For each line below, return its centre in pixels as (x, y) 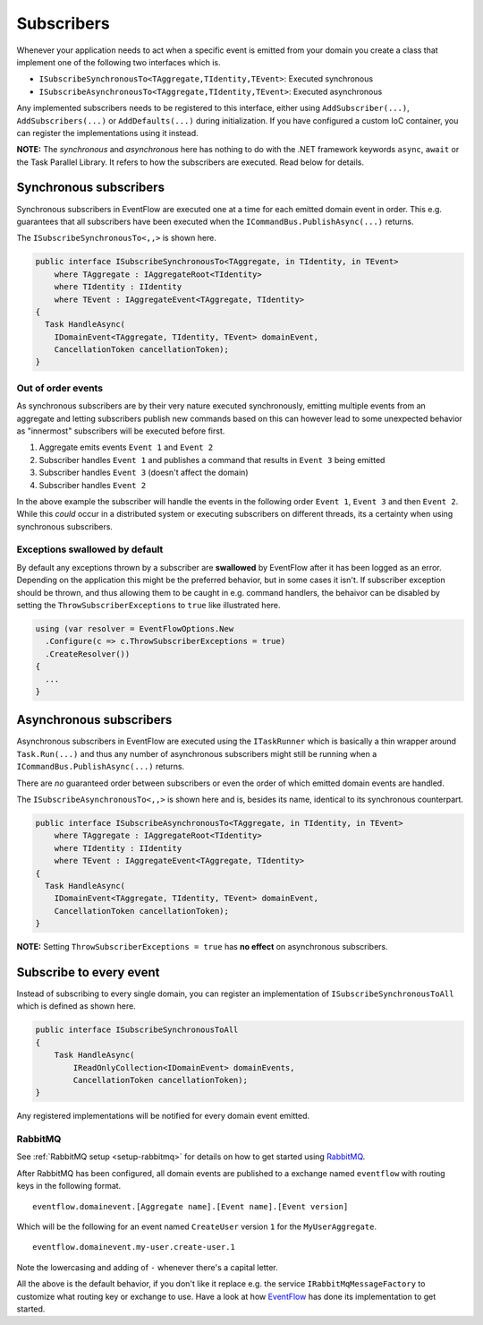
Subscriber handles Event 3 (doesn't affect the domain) (144, 473)
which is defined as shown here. (76, 1006)
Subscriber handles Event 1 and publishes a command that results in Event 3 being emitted (212, 460)
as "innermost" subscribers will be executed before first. (121, 431)
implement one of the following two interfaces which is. (119, 62)
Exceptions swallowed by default (90, 549)
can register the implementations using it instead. (107, 133)
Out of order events (59, 388)
